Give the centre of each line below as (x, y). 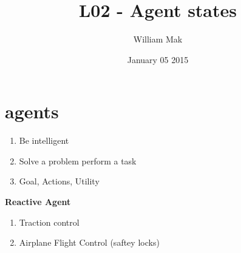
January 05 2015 (158, 59)
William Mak (158, 39)
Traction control (49, 222)
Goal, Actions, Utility (59, 181)
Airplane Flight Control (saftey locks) (89, 242)
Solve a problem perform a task (78, 160)
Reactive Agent (38, 202)
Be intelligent (44, 140)
